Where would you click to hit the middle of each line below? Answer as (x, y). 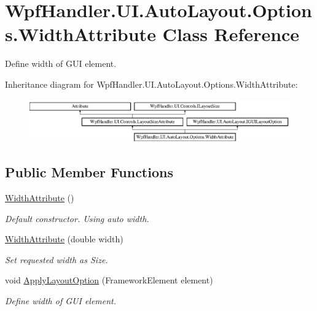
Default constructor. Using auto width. (77, 218)
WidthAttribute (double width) (64, 239)
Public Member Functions (89, 172)
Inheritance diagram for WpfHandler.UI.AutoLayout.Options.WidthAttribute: (151, 84)
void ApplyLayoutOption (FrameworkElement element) (109, 280)
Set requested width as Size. (57, 259)
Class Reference (231, 34)
